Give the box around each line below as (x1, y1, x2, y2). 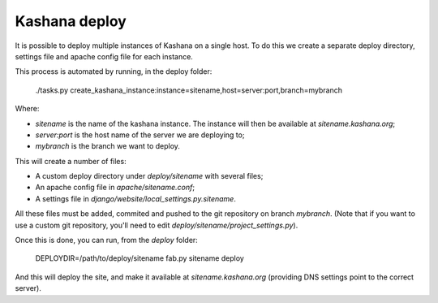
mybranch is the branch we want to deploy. (35, 141, 180, 151)
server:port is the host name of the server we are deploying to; (35, 130, 245, 140)
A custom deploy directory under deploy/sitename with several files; (35, 171, 264, 181)
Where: (15, 104, 40, 114)
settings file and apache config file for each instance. (15, 51, 194, 61)
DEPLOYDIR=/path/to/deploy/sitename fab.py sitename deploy (35, 253, 245, 263)
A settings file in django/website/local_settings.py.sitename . (35, 193, 237, 203)
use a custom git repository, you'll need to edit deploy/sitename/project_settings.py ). (15, 220, 298, 230)
